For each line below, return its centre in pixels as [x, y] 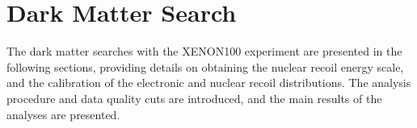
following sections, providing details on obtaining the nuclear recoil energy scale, [205, 66]
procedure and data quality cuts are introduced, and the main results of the [194, 98]
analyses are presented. [63, 114]
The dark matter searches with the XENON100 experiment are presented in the [204, 51]
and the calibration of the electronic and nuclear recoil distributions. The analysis [209, 83]
